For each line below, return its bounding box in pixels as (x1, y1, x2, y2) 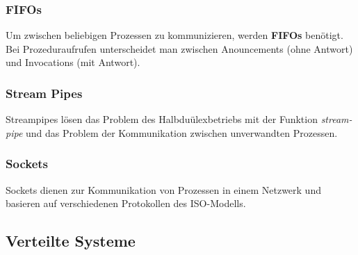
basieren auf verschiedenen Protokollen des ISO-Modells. (6, 196, 246, 211)
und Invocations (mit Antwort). (6, 55, 140, 69)
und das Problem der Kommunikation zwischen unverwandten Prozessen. (26, 125, 338, 140)
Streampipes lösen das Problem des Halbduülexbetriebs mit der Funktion (6, 112, 318, 126)
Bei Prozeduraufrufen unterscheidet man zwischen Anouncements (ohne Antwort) (6, 41, 353, 56)
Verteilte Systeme (6, 230, 136, 252)
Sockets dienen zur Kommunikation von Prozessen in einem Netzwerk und (6, 182, 321, 197)
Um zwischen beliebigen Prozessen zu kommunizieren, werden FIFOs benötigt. (6, 28, 343, 42)
